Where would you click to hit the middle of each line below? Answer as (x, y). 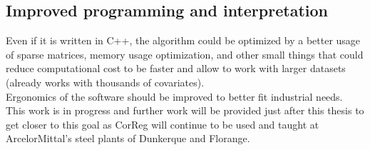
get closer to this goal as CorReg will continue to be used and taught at (163, 124)
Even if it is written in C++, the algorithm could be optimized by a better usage (183, 40)
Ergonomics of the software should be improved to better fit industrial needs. (174, 96)
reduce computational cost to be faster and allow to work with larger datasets (176, 68)
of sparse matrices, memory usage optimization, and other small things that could (185, 54)
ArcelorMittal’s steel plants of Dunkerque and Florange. (128, 138)
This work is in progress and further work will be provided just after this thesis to (185, 110)
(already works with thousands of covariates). (105, 82)
